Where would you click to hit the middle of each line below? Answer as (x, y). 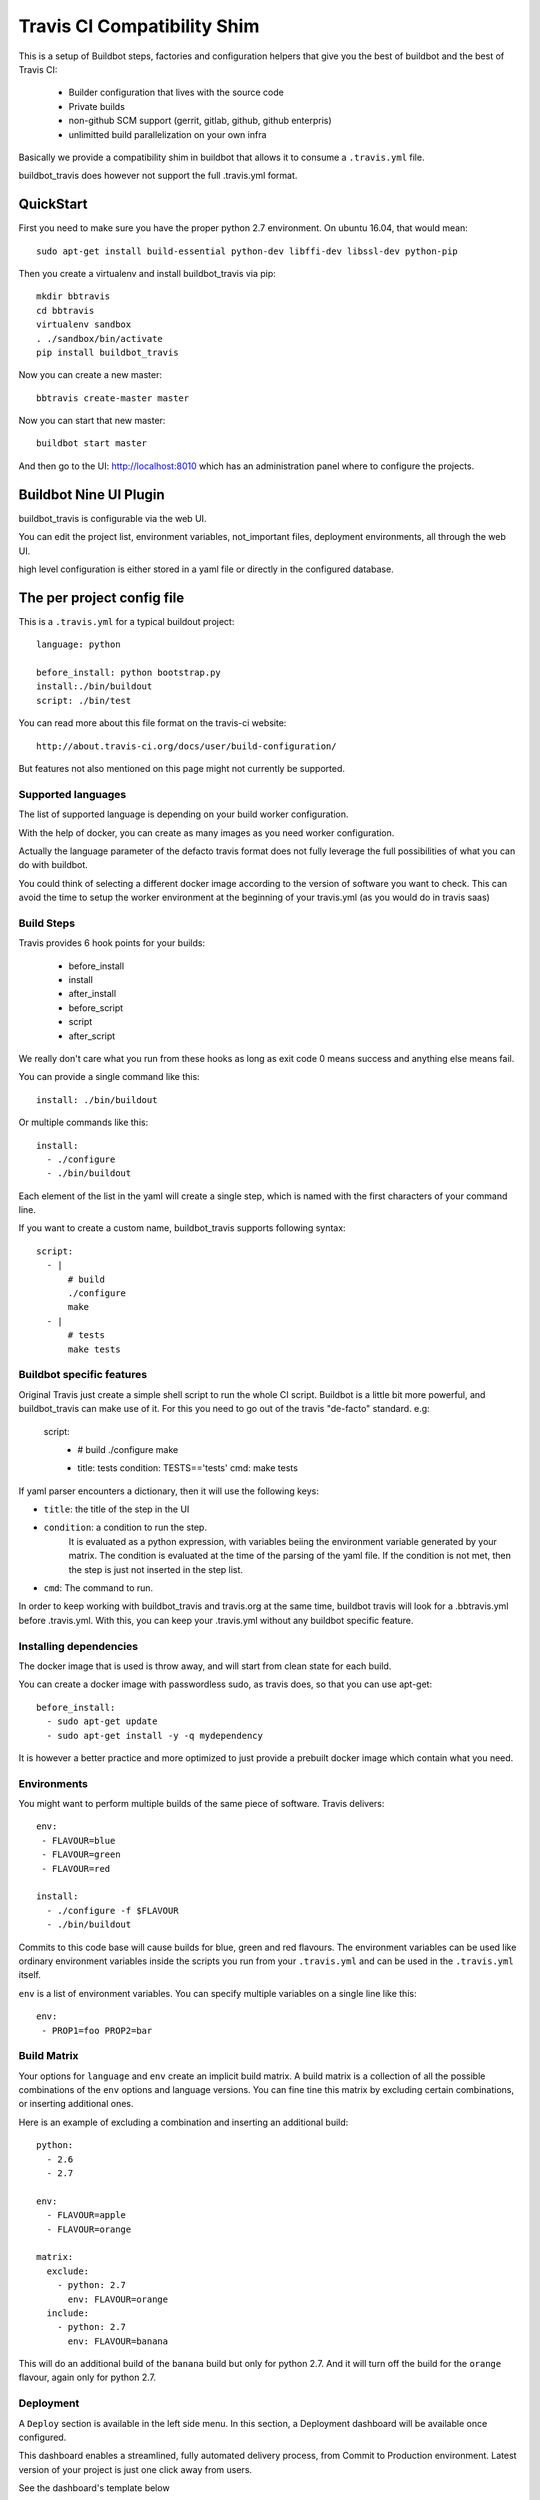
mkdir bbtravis (73, 296)
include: (68, 2313)
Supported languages (72, 794)
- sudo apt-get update (102, 1721)
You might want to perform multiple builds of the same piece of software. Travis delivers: (201, 1804)
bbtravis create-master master (113, 398)
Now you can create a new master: (90, 375)
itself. (30, 1975)
